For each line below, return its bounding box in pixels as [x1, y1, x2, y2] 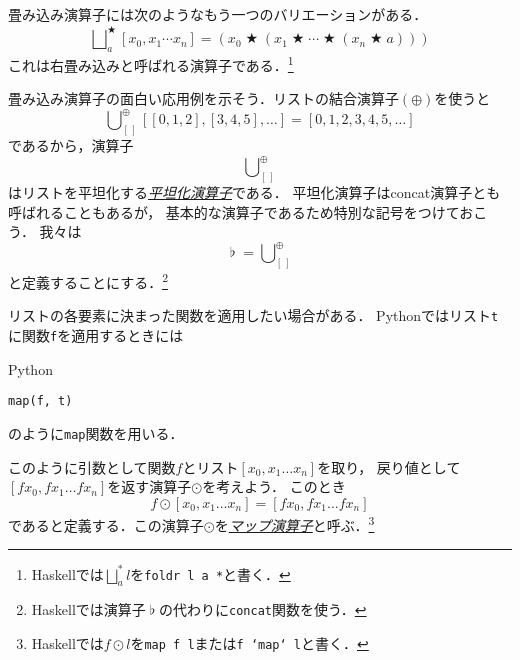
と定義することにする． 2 [8, 269, 168, 292]
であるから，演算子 [8, 135, 134, 156]
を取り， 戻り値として [317, 456, 461, 477]
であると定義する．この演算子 [8, 514, 204, 535]
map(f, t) [8, 394, 73, 409]
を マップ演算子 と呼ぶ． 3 [214, 511, 375, 535]
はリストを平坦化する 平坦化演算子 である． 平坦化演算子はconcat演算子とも [8, 182, 501, 203]
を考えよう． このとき [202, 476, 346, 497]
